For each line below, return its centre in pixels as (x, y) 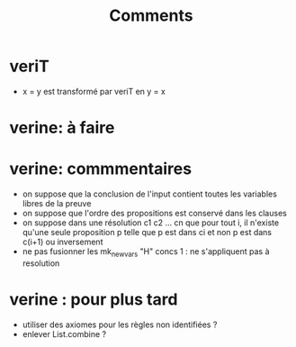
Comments (151, 16)
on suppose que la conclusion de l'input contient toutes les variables (149, 194)
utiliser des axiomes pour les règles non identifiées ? (120, 324)
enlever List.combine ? (64, 333)
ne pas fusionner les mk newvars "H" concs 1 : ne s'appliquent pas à (146, 252)
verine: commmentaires (100, 169)
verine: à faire (62, 128)
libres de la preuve (57, 204)
